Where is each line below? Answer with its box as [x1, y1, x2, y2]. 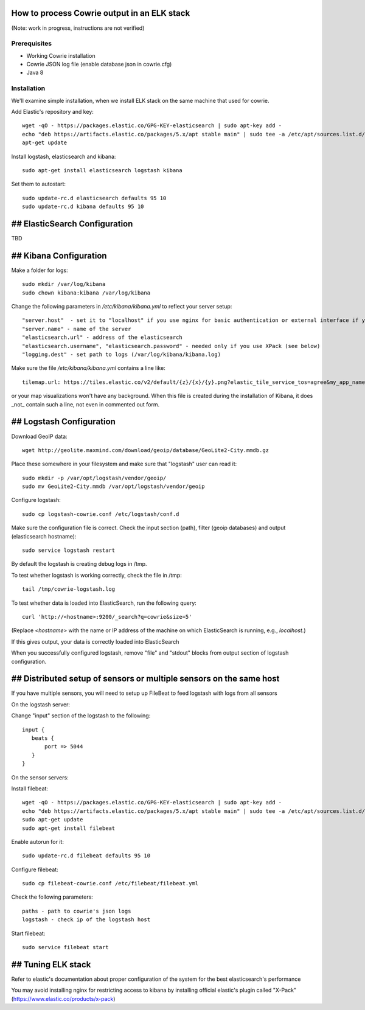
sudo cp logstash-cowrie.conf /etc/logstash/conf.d [22, 510, 179, 517]
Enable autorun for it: [11, 838, 64, 845]
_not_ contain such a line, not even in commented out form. [11, 400, 160, 408]
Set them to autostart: [11, 180, 66, 188]
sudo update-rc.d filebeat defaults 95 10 [22, 852, 151, 859]
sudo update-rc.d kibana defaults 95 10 [22, 203, 144, 210]
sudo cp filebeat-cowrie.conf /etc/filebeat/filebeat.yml [22, 880, 199, 887]
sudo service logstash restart [22, 547, 116, 554]
